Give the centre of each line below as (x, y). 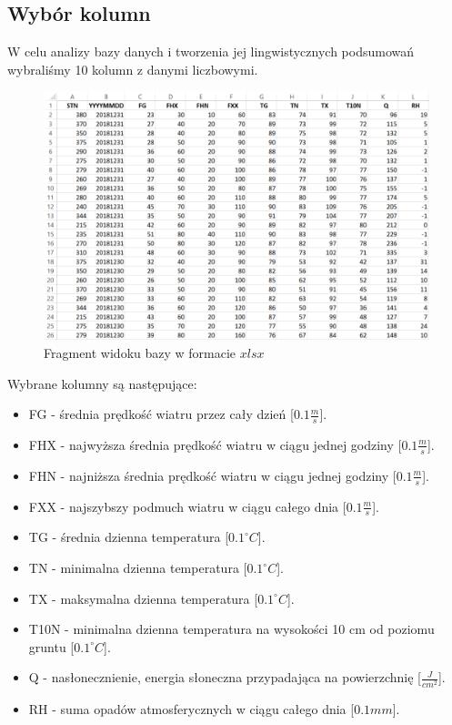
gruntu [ (51, 646)
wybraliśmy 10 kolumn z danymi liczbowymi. (133, 69)
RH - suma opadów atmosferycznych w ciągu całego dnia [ (191, 708)
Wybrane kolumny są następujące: (102, 383)
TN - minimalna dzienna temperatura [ (138, 567)
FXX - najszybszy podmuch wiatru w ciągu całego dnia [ (187, 506)
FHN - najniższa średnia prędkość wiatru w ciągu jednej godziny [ (212, 475)
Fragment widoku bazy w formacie (140, 352)
